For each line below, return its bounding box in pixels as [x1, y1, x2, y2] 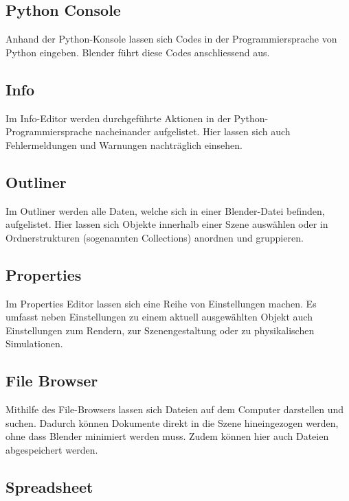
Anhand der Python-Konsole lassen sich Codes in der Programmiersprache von [5, 32, 337, 46]
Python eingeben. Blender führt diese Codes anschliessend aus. [5, 45, 270, 59]
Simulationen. [5, 336, 63, 351]
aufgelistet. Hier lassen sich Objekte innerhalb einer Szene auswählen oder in [5, 217, 328, 231]
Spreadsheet [5, 476, 93, 497]
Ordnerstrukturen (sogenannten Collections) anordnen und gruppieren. [5, 230, 304, 244]
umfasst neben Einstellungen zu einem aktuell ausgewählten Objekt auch [5, 310, 313, 324]
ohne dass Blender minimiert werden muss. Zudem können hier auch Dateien [5, 429, 329, 443]
